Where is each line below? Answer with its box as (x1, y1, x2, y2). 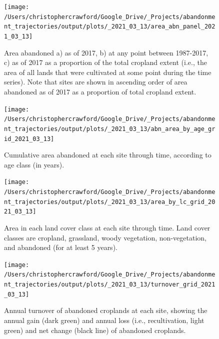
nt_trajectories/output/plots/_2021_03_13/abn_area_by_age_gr (4, 125, 215, 132)
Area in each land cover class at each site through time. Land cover (4, 222, 210, 233)
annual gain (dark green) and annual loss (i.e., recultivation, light (4, 315, 204, 325)
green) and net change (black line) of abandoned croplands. (4, 324, 186, 335)
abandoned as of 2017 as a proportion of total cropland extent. (4, 86, 196, 96)
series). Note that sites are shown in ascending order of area (4, 76, 187, 87)
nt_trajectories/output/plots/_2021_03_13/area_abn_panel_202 (4, 23, 215, 30)
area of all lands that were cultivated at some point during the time (4, 66, 211, 77)
